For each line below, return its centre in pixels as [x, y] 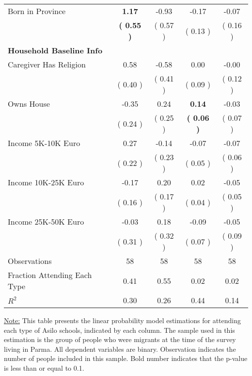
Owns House [29, 104]
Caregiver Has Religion [47, 64]
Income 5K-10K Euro [44, 143]
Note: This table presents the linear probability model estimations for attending [123, 320]
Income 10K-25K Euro [46, 182]
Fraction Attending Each [50, 275]
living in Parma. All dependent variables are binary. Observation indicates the [120, 349]
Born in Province [37, 11]
